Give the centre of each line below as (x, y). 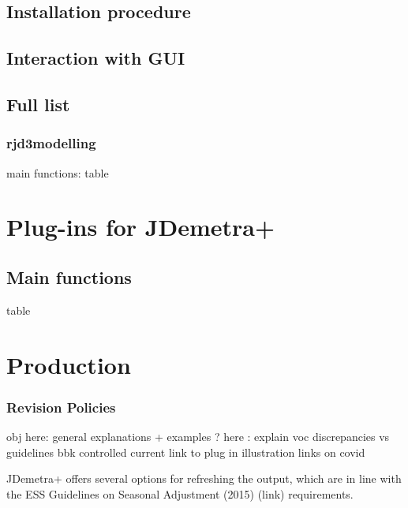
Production (69, 364)
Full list (38, 104)
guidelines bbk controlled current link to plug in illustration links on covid (186, 452)
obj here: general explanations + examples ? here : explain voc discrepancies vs (198, 436)
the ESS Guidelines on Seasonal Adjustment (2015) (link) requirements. (180, 493)
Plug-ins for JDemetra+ (140, 227)
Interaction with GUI (96, 58)
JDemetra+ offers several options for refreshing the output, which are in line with (204, 478)
